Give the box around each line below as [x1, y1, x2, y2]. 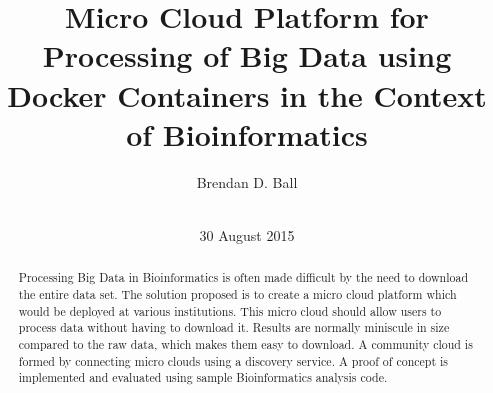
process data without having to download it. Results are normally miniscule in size [18, 319, 450, 336]
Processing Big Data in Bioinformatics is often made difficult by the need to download [18, 269, 468, 286]
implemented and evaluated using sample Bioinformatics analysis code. [18, 369, 388, 386]
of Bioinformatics [126, 113, 368, 154]
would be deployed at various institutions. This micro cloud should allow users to [18, 302, 442, 319]
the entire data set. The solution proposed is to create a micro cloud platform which [18, 285, 457, 302]
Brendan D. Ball [196, 171, 298, 192]
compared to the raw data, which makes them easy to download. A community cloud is [18, 335, 473, 352]
